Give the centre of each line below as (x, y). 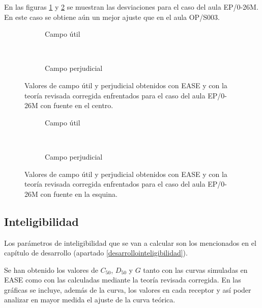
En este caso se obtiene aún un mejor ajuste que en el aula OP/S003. (112, 17)
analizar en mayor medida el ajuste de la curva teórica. (90, 300)
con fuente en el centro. (77, 105)
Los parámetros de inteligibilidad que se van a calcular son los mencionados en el (130, 242)
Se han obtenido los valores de (51, 269)
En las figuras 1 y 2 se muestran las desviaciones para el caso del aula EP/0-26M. (131, 7)
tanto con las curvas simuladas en (195, 269)
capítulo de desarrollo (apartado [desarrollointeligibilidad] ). (96, 253)
